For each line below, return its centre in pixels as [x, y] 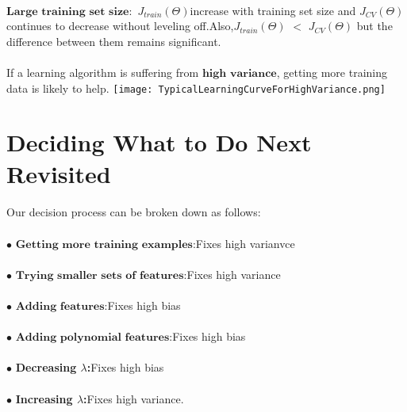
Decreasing [46, 367]
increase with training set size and [273, 10]
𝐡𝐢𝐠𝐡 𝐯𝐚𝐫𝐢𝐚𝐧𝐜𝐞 [239, 73]
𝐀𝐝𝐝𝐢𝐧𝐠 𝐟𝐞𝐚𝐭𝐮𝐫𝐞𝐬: [61, 306]
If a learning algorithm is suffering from [103, 72]
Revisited [59, 173]
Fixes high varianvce [245, 243]
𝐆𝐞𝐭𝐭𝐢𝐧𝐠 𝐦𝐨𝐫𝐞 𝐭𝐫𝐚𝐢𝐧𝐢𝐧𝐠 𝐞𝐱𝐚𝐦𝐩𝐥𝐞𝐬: [106, 244]
